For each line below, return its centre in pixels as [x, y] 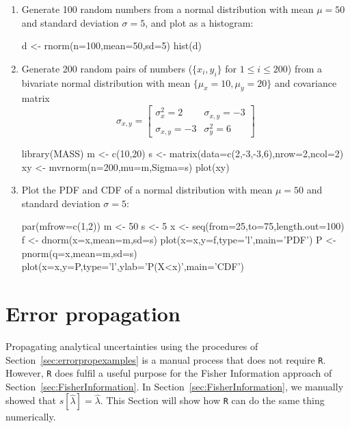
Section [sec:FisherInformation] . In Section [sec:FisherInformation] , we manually [175, 386]
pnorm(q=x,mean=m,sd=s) [79, 253]
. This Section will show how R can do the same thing [212, 400]
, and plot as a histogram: [199, 22]
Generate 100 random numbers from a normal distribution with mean [167, 9]
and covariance [306, 82]
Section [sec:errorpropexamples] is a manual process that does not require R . [166, 359]
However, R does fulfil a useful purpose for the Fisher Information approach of [169, 373]
